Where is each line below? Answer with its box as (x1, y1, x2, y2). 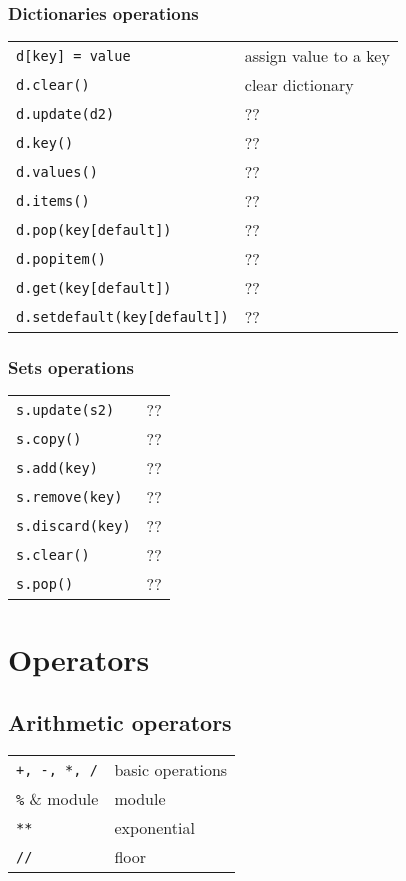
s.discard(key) (16, 517, 131, 534)
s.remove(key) (16, 488, 123, 505)
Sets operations (8, 355, 134, 380)
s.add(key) (16, 459, 98, 476)
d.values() (16, 163, 98, 180)
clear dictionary (244, 73, 354, 97)
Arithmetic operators (8, 707, 232, 738)
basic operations (114, 758, 228, 782)
